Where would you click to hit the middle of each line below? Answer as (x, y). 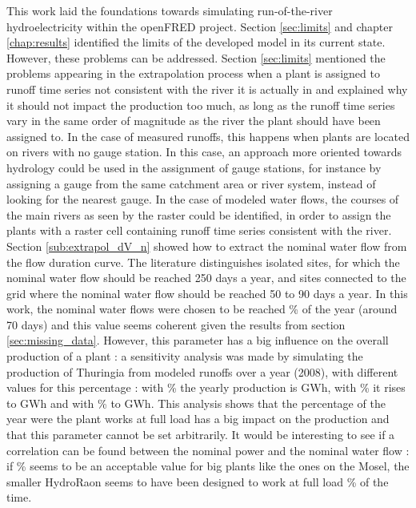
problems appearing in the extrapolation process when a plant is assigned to (193, 73)
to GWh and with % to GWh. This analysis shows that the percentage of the (196, 403)
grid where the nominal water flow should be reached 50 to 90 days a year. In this (207, 293)
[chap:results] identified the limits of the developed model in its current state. (196, 42)
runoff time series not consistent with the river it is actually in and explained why (207, 89)
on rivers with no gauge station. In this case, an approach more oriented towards (204, 152)
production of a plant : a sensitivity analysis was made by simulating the (185, 356)
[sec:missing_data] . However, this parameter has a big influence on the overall (198, 340)
